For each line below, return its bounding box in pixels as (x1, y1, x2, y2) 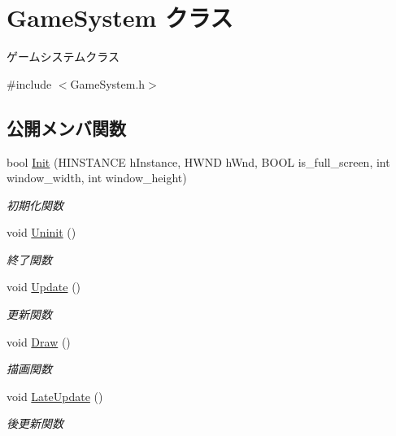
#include (7, 75, 52, 92)
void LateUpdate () (7, 387, 103, 404)
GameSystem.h (70, 75, 146, 92)
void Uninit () (7, 224, 76, 241)
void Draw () (7, 333, 71, 350)
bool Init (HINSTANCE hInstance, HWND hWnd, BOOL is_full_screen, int (7, 153, 390, 170)
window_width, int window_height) (7, 169, 187, 186)
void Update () (7, 278, 81, 295)
